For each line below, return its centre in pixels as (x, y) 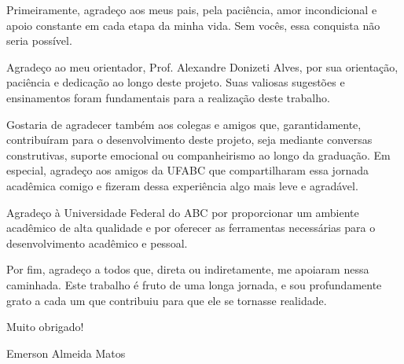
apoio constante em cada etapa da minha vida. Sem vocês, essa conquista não (193, 25)
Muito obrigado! (45, 327)
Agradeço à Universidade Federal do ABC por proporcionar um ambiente (183, 212)
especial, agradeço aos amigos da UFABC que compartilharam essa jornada (187, 170)
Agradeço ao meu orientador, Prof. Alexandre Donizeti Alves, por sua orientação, (202, 66)
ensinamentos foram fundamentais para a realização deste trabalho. (168, 97)
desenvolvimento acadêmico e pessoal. (97, 243)
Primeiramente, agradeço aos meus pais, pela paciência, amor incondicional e (192, 9)
